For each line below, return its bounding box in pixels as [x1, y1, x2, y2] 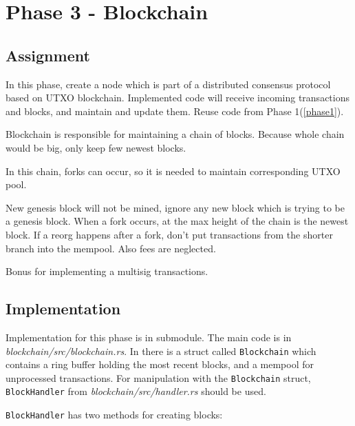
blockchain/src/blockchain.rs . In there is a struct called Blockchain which [6, 343, 316, 358]
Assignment [6, 44, 90, 65]
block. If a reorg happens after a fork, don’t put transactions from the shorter [6, 227, 333, 241]
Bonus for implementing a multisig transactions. [6, 264, 208, 278]
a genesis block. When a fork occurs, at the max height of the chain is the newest [6, 214, 349, 228]
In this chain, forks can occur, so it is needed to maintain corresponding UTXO [6, 163, 341, 178]
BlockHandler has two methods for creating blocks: [6, 407, 223, 422]
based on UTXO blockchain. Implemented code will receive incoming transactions [6, 90, 349, 105]
